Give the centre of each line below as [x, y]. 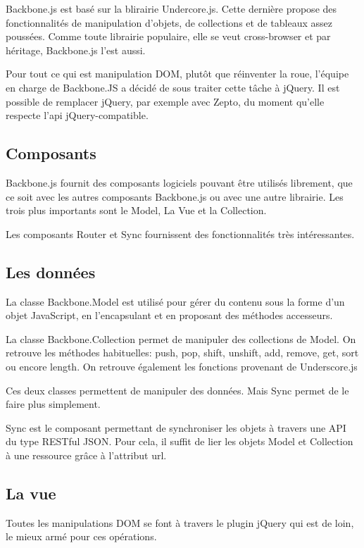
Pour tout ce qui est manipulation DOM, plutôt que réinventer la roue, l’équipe [177, 74]
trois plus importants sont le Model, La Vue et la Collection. [136, 210]
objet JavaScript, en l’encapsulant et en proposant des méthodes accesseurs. [169, 315]
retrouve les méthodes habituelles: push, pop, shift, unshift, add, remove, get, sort [182, 353]
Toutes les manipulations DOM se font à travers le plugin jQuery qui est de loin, [180, 522]
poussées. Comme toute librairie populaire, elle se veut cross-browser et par [168, 36]
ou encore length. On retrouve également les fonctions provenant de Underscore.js [182, 366]
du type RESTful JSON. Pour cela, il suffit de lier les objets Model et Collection [180, 441]
